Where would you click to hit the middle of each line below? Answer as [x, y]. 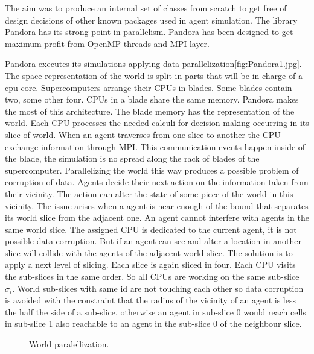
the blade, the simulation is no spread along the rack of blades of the [132, 158]
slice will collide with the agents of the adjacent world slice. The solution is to [149, 252]
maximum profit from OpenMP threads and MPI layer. [107, 43]
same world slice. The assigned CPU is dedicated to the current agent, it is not [151, 229]
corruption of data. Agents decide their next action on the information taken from [157, 182]
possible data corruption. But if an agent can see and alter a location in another [153, 241]
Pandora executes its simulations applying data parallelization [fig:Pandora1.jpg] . [153, 64]
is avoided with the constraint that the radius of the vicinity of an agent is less [150, 300]
